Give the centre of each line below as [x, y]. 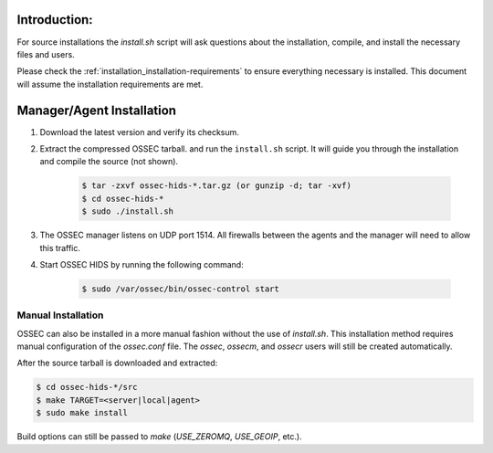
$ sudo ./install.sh [127, 211]
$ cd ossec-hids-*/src [87, 387]
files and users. [46, 54]
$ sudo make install [82, 413]
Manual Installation [60, 315]
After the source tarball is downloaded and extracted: [117, 363]
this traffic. [60, 248]
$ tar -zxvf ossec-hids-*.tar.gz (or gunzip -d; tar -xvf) [216, 186]
